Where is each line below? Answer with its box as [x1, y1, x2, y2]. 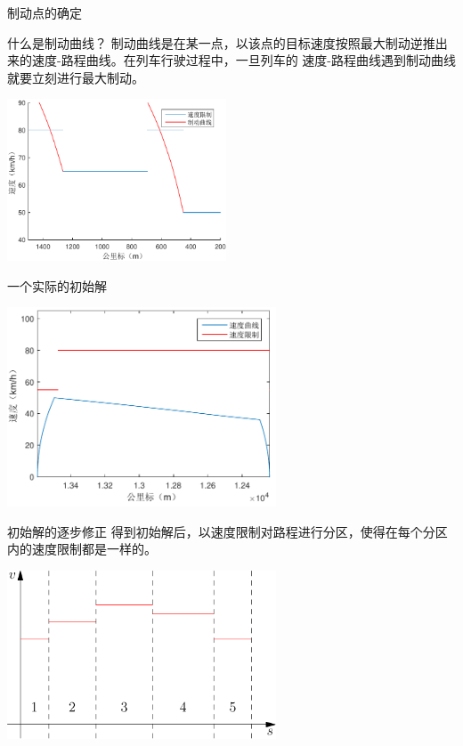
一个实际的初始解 [7, 276, 107, 295]
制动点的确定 [7, 4, 82, 21]
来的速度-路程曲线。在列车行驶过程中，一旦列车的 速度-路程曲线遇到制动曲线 [7, 51, 456, 69]
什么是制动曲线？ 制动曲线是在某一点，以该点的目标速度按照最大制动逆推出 [7, 33, 448, 52]
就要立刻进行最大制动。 [7, 68, 144, 86]
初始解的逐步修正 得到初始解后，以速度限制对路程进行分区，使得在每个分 [7, 522, 435, 540]
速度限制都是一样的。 [31, 539, 157, 558]
